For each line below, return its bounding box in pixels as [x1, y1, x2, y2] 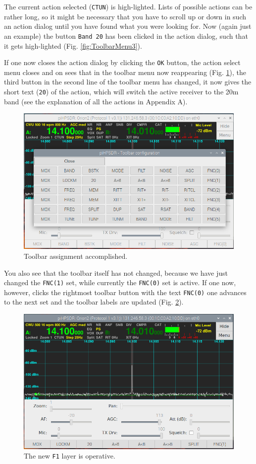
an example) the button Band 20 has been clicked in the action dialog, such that [4, 30, 248, 41]
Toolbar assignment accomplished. [24, 250, 128, 261]
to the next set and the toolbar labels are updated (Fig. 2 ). [4, 297, 184, 307]
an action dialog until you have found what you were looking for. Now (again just [4, 21, 252, 31]
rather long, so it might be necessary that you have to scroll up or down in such [4, 11, 247, 21]
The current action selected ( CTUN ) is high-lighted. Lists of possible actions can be [4, 1, 253, 11]
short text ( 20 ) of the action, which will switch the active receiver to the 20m [4, 86, 239, 96]
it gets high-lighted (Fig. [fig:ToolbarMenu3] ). [4, 40, 142, 51]
